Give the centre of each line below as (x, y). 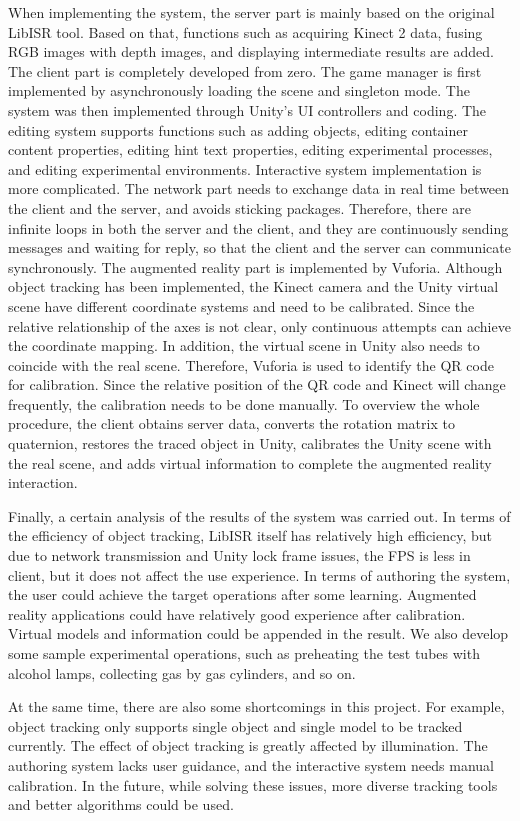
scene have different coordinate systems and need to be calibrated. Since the (241, 305)
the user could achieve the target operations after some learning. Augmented (242, 594)
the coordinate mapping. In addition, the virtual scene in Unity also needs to (244, 345)
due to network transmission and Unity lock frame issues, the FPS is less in (239, 555)
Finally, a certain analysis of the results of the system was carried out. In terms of (259, 515)
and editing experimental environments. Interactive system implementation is (245, 168)
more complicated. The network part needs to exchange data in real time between (259, 188)
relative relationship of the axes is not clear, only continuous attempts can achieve (259, 325)
